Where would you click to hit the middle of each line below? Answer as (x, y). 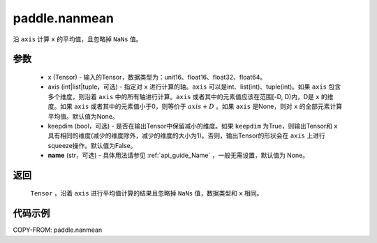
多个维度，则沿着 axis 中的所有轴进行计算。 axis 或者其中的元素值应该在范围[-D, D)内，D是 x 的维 (191, 96)
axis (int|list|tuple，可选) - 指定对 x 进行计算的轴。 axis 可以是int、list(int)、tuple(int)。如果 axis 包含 (194, 87)
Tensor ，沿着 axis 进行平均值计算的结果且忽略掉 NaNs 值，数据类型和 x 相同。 (147, 193)
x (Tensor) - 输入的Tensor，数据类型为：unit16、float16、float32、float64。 (157, 77)
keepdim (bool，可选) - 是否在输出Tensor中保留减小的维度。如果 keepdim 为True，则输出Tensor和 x (193, 126)
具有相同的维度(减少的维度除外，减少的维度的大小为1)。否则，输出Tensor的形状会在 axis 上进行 (186, 135)
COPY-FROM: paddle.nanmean (58, 230)
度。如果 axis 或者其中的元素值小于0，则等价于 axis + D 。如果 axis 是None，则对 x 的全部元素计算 (195, 106)
